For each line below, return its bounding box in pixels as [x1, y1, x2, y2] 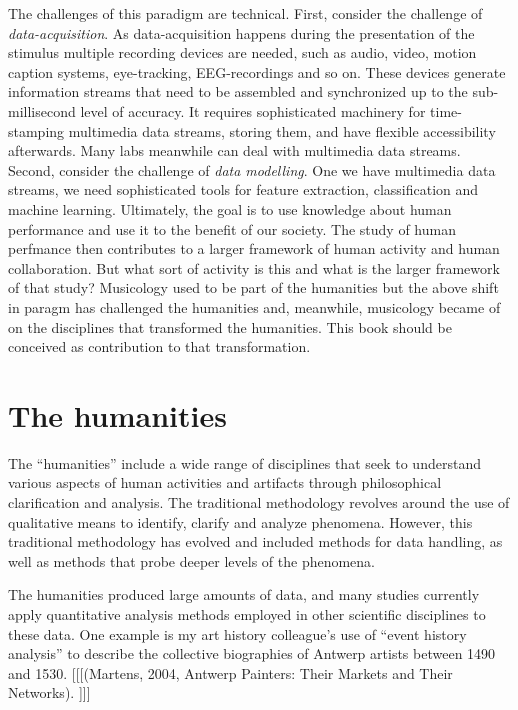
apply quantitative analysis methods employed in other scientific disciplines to [8, 603, 486, 624]
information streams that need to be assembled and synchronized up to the [8, 81, 468, 102]
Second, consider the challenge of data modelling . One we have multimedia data [8, 159, 496, 180]
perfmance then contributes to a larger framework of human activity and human [8, 238, 500, 259]
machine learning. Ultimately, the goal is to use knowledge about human [8, 198, 452, 219]
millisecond [8, 100, 76, 121]
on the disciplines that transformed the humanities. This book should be [8, 316, 452, 337]
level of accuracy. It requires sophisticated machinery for [80, 100, 426, 121]
